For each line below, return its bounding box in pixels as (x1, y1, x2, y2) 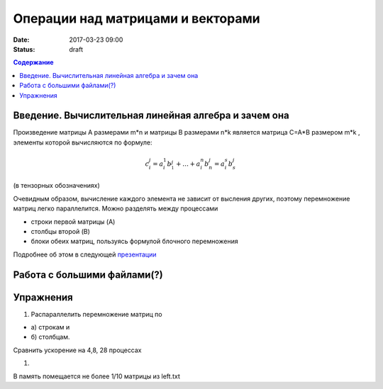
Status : (13, 45, 35, 53)
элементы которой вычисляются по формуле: (13, 138, 152, 147)
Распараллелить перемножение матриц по (30, 310, 162, 318)
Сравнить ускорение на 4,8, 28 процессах (13, 346, 142, 354)
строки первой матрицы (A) (30, 217, 116, 226)
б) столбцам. (30, 333, 70, 342)
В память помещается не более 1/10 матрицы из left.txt (13, 372, 180, 380)
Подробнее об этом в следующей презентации (13, 250, 157, 259)
